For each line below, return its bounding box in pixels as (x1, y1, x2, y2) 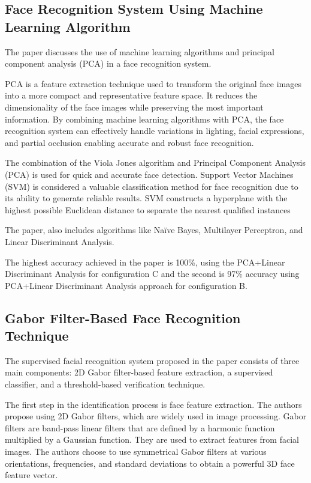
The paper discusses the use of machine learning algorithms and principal (5, 45, 274, 58)
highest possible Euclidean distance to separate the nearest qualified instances (5, 203, 291, 216)
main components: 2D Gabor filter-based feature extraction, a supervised (5, 366, 273, 378)
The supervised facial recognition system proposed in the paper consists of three (5, 354, 300, 366)
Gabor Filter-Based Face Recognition (5, 308, 241, 327)
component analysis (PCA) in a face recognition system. (5, 57, 212, 70)
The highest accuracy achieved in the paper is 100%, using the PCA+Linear (5, 255, 285, 268)
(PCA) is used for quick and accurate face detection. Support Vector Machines (5, 168, 294, 180)
